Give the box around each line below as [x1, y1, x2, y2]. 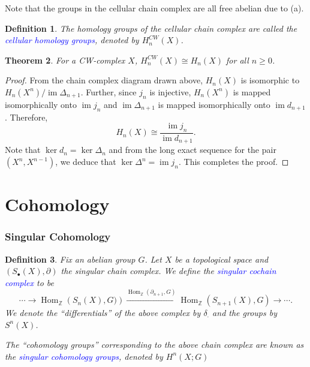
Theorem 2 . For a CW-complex [5, 53, 125, 66]
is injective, [149, 85, 191, 98]
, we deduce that [55, 155, 116, 168]
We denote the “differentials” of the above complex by [5, 306, 201, 319]
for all [226, 53, 249, 66]
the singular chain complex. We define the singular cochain [61, 264, 276, 277]
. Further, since [80, 85, 137, 98]
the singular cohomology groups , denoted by [5, 350, 163, 362]
